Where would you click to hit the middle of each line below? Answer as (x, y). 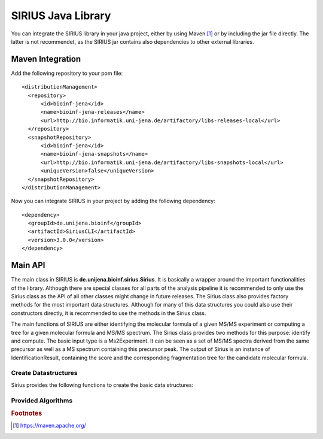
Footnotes (27, 413)
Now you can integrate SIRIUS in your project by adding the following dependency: (113, 201)
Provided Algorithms (42, 400)
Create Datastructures (44, 373)
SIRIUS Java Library (61, 16)
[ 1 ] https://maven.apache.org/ (49, 426)
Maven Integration (46, 59)
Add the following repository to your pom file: (67, 73)
